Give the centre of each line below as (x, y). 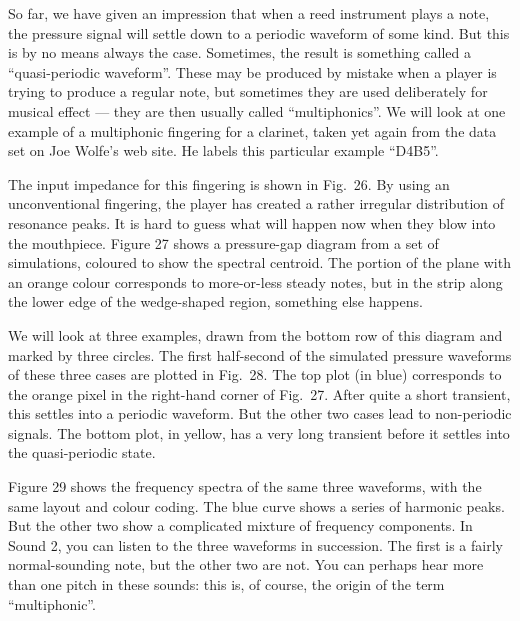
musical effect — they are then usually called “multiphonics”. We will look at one (257, 110)
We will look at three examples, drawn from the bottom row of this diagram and (255, 334)
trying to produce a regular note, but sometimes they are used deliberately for (248, 91)
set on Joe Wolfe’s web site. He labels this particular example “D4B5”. (223, 150)
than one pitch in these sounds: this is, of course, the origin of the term (226, 584)
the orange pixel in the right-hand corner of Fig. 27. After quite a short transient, (259, 393)
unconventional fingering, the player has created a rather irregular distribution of (256, 203)
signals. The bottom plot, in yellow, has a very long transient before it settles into (259, 432)
